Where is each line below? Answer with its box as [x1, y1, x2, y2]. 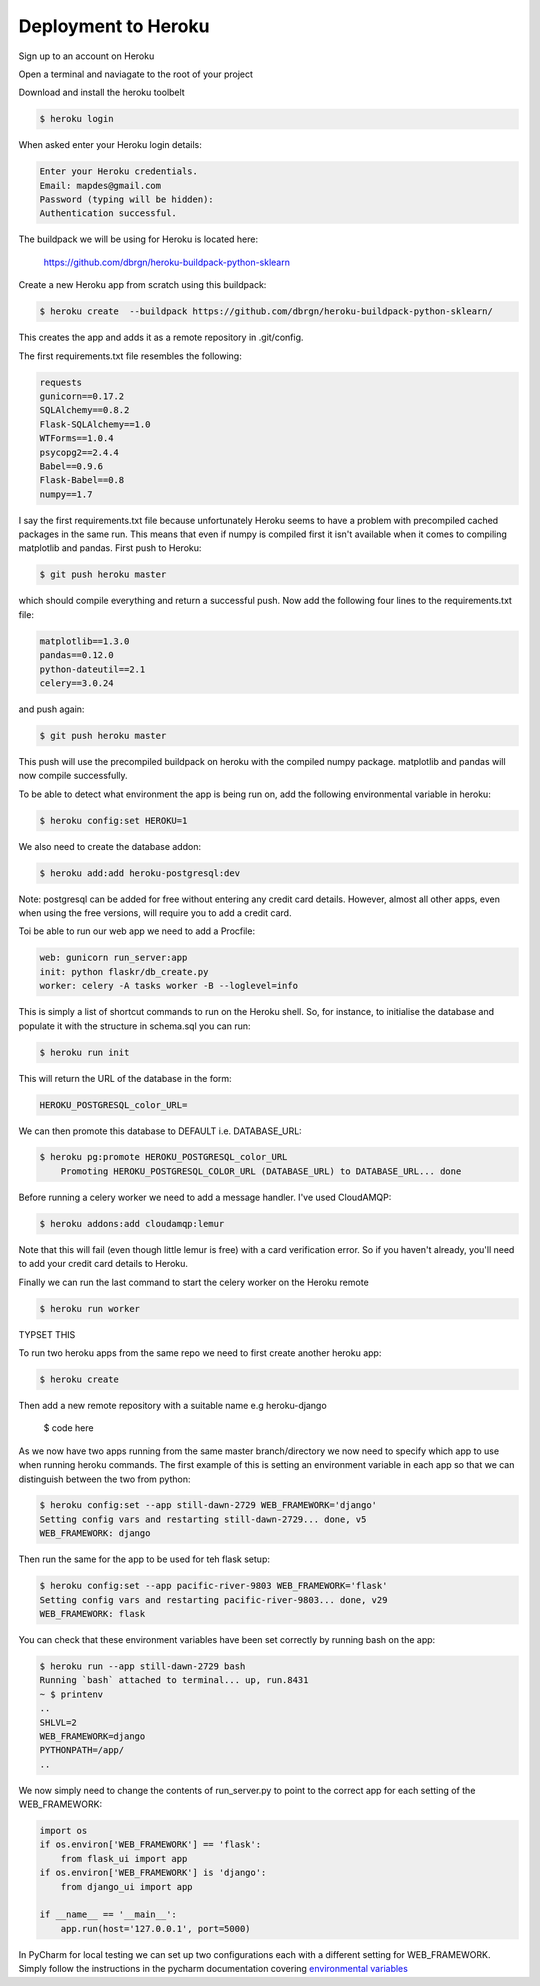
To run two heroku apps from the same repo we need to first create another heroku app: [18, 1346, 382, 1359]
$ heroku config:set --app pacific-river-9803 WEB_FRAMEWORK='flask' [39, 1580, 388, 1592]
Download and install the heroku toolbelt [18, 86, 185, 99]
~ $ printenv [39, 1688, 104, 1700]
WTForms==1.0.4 [39, 433, 114, 444]
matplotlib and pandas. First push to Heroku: [18, 542, 202, 554]
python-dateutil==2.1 [39, 663, 146, 675]
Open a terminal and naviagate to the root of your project [18, 68, 254, 80]
